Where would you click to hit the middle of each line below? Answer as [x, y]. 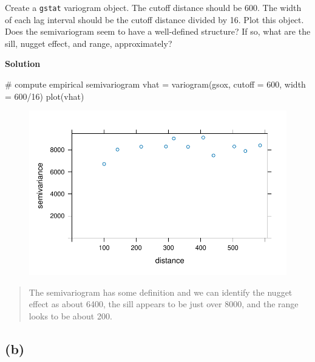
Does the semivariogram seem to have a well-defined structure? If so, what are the [158, 31]
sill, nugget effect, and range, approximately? [89, 43]
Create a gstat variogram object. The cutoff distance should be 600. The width [153, 7]
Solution [23, 64]
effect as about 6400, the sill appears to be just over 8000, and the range [164, 304]
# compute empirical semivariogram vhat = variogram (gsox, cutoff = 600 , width [155, 84]
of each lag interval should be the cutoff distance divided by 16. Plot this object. [154, 19]
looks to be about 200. [70, 315]
